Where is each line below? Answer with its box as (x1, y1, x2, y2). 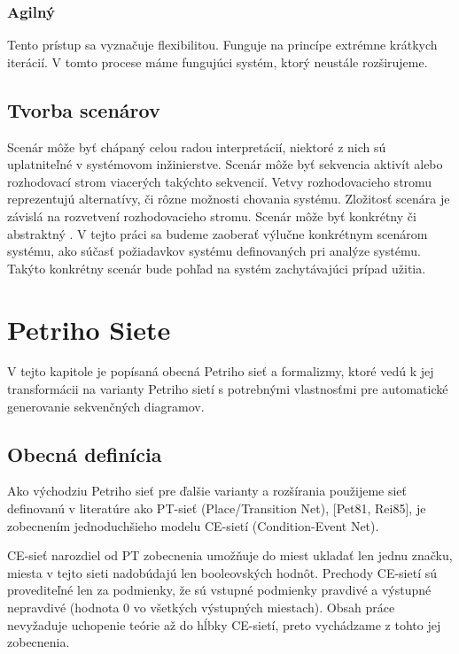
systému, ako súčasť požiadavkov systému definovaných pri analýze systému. (7, 242, 421, 260)
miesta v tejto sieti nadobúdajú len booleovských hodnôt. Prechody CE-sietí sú (7, 563, 438, 581)
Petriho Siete (7, 311, 171, 347)
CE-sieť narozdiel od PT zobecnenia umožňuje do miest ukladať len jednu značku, (7, 546, 453, 565)
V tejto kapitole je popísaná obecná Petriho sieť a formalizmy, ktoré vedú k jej (7, 362, 434, 381)
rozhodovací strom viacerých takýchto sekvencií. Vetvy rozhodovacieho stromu (7, 172, 432, 190)
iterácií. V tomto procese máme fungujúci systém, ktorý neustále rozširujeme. (7, 52, 428, 71)
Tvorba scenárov (7, 96, 160, 123)
